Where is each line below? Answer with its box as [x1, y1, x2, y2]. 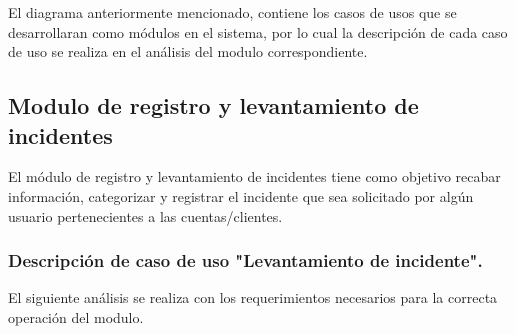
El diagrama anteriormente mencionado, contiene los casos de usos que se [8, 2, 457, 22]
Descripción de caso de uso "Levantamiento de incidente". [8, 248, 483, 273]
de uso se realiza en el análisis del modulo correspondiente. [8, 41, 368, 62]
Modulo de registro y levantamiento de [8, 90, 419, 121]
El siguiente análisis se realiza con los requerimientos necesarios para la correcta [8, 287, 498, 308]
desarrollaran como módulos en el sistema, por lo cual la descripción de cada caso [8, 21, 508, 42]
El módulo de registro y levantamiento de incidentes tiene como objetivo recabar [8, 166, 501, 187]
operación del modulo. [8, 306, 144, 327]
